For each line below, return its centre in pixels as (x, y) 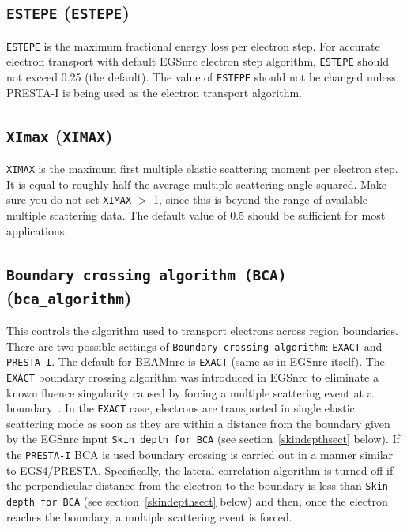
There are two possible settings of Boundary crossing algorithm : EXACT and (194, 346)
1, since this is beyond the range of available (261, 199)
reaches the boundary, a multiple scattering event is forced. (149, 516)
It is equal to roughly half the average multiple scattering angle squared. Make (197, 184)
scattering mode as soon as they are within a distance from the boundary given (198, 423)
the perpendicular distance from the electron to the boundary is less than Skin (197, 485)
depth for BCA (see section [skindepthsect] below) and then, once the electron (197, 500)
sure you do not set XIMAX (69, 199)
